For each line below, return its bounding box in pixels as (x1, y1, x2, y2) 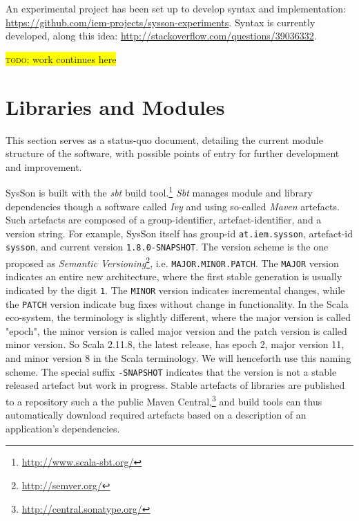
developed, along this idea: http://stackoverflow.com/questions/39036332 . (6, 28, 317, 43)
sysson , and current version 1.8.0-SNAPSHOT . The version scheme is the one (6, 239, 329, 254)
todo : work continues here (6, 51, 117, 66)
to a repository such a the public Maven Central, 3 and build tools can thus (6, 392, 322, 408)
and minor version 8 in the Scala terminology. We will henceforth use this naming (6, 351, 351, 365)
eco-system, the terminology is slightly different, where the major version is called (6, 310, 351, 325)
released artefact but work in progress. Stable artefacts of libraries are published (6, 378, 345, 392)
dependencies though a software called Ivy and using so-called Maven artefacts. (6, 199, 340, 213)
